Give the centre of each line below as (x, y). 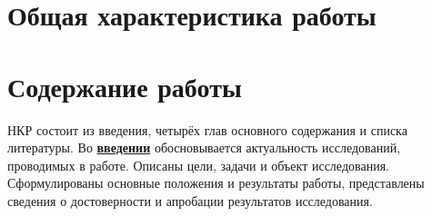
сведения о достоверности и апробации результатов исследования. (190, 200)
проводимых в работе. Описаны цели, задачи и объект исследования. (198, 165)
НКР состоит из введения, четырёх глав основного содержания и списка (207, 129)
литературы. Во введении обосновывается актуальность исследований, (204, 147)
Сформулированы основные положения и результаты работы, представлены (216, 183)
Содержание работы (125, 86)
